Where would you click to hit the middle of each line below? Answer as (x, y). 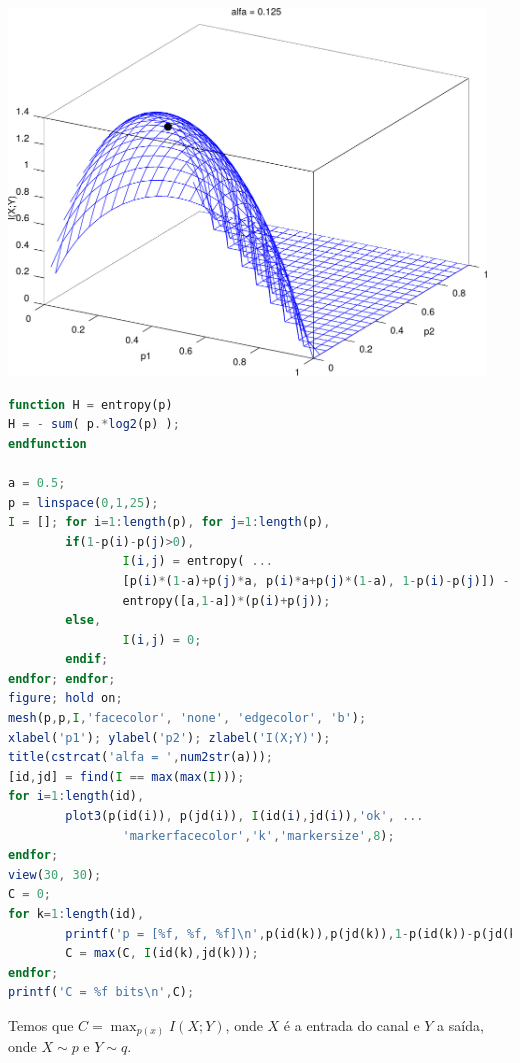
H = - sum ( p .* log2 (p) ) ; (94, 424)
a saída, (460, 1024)
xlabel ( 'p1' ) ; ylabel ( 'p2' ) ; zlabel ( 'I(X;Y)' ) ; (169, 737)
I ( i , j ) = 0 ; (162, 639)
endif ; (87, 659)
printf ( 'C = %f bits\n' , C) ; (101, 992)
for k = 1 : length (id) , (76, 914)
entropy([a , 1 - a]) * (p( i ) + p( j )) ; (226, 600)
